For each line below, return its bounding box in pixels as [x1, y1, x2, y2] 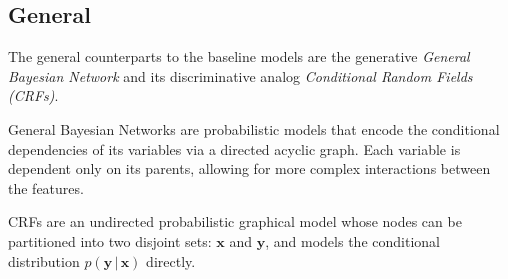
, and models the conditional [265, 230, 440, 251]
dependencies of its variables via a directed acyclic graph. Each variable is [8, 138, 461, 159]
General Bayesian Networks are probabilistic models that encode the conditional [8, 118, 500, 139]
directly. [146, 250, 196, 271]
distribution [8, 250, 80, 271]
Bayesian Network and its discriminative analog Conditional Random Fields [8, 65, 473, 86]
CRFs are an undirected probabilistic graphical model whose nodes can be [8, 211, 462, 232]
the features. [8, 177, 84, 198]
